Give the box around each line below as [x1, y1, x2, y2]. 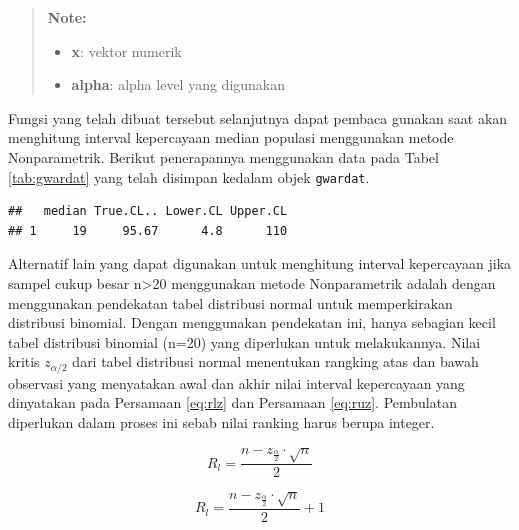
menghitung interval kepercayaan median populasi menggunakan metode [8, 127, 454, 148]
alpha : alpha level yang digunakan [71, 74, 286, 95]
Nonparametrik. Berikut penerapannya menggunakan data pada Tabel [8, 146, 439, 167]
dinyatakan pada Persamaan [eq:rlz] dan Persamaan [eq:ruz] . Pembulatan [8, 392, 457, 413]
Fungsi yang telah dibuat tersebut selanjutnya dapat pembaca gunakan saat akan [8, 107, 508, 128]
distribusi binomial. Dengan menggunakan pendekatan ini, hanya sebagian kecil [8, 312, 496, 333]
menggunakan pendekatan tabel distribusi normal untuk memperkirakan [8, 292, 453, 313]
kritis [8, 351, 40, 372]
